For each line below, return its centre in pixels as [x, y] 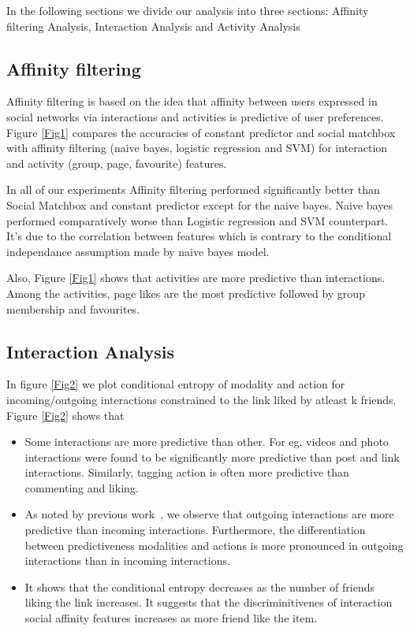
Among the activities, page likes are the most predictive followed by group [186, 293]
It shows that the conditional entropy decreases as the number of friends [199, 586]
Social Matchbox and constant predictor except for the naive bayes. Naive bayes [199, 204]
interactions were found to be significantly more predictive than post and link [212, 457]
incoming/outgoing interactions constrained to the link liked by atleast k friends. [201, 399]
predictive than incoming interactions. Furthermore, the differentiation [195, 530]
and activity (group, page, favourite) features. [117, 163]
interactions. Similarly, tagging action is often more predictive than [187, 472]
